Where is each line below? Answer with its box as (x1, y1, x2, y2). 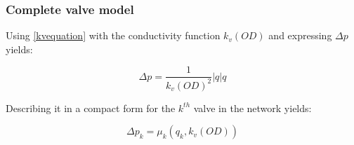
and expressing (268, 28, 332, 43)
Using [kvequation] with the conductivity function (6, 28, 221, 43)
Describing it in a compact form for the (6, 100, 176, 115)
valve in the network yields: (193, 100, 312, 115)
